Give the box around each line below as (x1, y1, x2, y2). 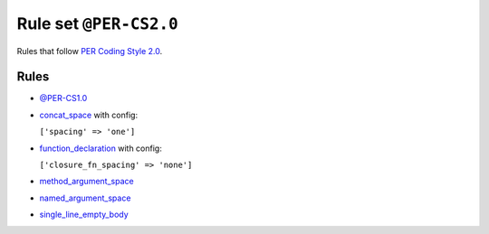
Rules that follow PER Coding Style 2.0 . (16, 45, 163, 56)
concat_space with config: (39, 109, 139, 120)
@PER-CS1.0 (39, 93, 88, 104)
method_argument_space (39, 176, 135, 187)
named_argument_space (39, 192, 131, 203)
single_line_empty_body (39, 209, 129, 220)
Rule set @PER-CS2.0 (16, 14, 178, 33)
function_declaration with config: (39, 143, 162, 154)
